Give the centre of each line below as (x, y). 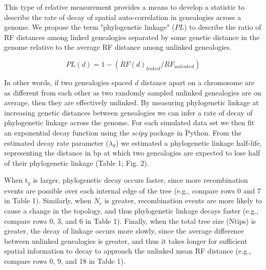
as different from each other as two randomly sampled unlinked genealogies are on (133, 92)
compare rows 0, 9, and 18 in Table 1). (65, 261)
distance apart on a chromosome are (198, 82)
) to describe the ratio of (223, 27)
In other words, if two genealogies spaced (68, 82)
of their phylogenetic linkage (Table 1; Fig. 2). (77, 162)
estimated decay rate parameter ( (56, 142)
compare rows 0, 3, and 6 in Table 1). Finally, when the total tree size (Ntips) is (130, 220)
